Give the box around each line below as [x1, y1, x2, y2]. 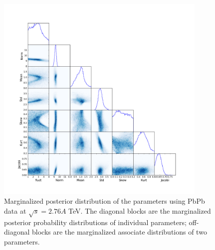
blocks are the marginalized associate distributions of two [32, 227, 207, 237]
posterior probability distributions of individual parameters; [4, 217, 187, 227]
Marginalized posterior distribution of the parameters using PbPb [4, 196, 205, 206]
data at [4, 205, 26, 216]
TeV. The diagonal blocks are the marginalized [68, 205, 211, 216]
